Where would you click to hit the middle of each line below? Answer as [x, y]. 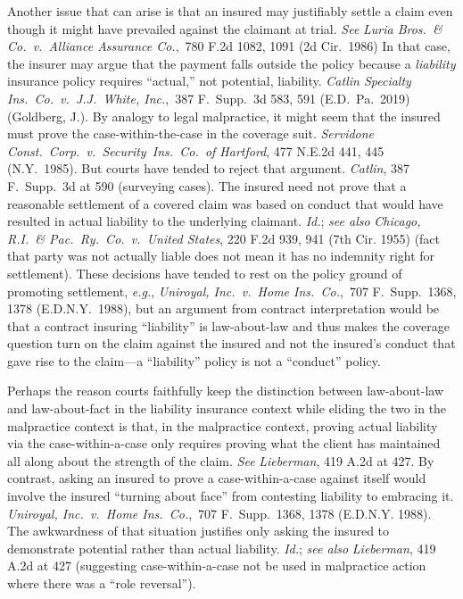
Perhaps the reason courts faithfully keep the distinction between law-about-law [226, 391]
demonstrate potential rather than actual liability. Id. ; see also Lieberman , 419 [222, 548]
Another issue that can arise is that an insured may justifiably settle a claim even [230, 11]
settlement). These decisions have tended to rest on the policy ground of [205, 273]
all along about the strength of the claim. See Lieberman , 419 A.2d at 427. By [221, 460]
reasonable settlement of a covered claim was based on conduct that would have [225, 203]
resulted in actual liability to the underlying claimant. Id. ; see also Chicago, [214, 221]
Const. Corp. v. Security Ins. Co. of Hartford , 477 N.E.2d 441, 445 [196, 150]
